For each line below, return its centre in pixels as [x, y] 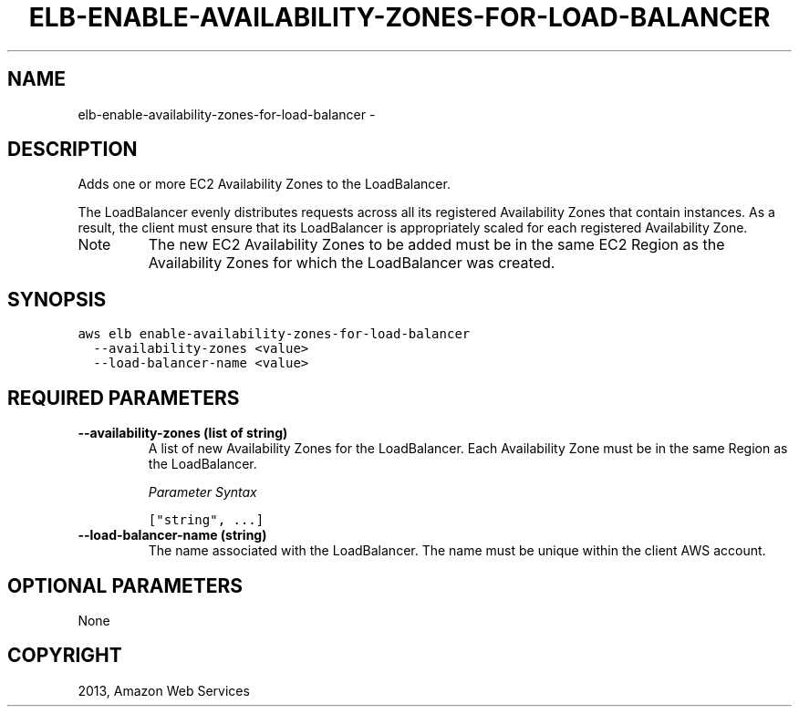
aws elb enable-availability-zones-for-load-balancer [274, 334]
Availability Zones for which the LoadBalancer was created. [352, 263]
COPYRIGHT [65, 656]
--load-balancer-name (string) [172, 535]
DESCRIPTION [73, 150]
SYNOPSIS [57, 299]
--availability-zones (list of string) [183, 433]
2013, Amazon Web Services [164, 690]
